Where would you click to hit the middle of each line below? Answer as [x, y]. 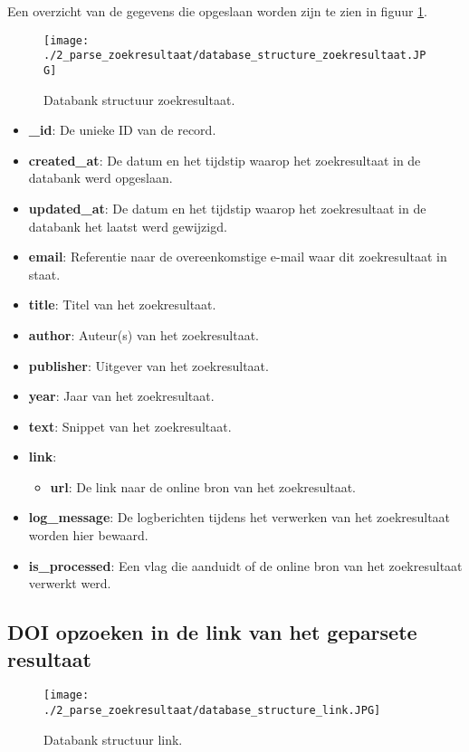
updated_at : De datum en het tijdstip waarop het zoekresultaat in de [227, 208]
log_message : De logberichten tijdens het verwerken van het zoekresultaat [239, 517]
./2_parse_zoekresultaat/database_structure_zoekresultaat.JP [235, 56]
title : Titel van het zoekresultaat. [122, 305]
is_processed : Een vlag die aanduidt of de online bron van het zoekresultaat [245, 565]
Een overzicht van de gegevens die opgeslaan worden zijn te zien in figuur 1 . [218, 11]
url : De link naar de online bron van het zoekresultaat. [203, 486]
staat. [44, 274]
